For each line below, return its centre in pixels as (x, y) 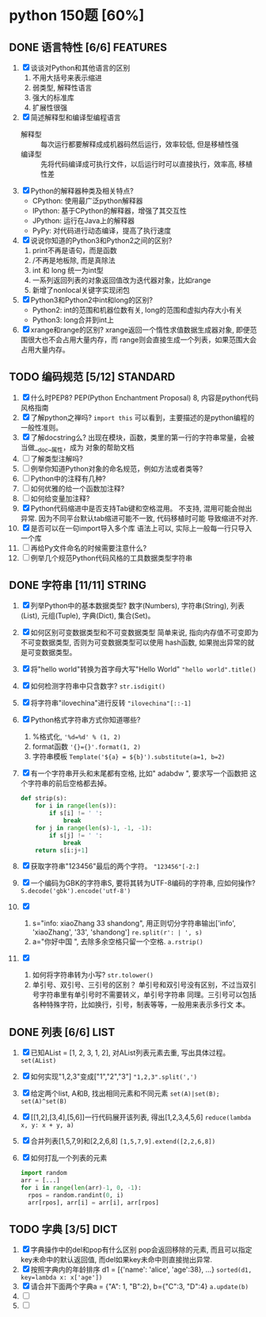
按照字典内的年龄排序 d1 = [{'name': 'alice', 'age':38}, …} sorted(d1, (141, 1269)
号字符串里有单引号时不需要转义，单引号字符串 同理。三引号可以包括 (144, 995)
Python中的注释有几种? (68, 478)
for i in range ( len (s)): (76, 806)
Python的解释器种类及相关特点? (82, 191)
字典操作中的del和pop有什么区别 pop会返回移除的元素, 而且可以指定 (141, 1250)
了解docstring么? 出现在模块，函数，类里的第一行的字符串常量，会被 (142, 437)
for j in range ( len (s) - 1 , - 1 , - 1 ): (94, 828)
